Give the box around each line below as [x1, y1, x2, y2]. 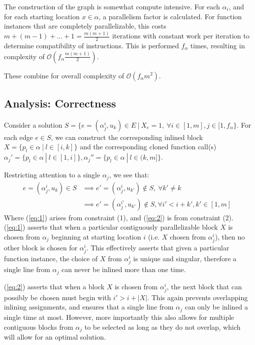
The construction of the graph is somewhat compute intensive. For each [4, 1, 220, 11]
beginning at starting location [51, 231, 141, 241]
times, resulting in [190, 40, 245, 50]
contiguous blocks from [4, 321, 73, 332]
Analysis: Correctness [4, 95, 116, 110]
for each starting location [4, 11, 80, 21]
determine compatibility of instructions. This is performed [4, 40, 179, 50]
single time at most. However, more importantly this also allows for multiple [4, 311, 234, 322]
